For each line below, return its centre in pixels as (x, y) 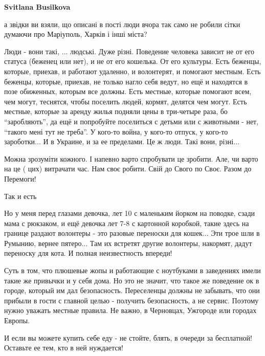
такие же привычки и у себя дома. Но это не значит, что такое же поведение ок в (132, 280)
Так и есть (20, 196)
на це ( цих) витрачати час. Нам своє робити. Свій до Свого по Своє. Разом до (128, 169)
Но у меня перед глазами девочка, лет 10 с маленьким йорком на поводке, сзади (130, 213)
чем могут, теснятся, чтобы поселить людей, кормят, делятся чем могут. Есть (126, 101)
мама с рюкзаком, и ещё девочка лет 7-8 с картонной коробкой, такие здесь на (127, 223)
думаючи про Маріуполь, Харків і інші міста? (76, 34)
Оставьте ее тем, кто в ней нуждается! (64, 348)
